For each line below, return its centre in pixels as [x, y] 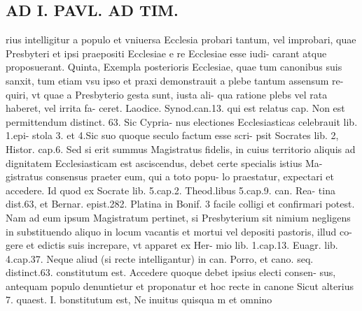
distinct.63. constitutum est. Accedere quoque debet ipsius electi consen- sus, [171, 272]
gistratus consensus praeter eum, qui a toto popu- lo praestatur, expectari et [170, 176]
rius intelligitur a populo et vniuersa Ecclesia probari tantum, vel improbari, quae [181, 39]
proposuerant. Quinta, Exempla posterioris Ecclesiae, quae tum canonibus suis [174, 67]
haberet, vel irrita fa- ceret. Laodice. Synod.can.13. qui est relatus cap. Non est [175, 108]
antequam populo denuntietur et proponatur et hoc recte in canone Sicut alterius [180, 285]
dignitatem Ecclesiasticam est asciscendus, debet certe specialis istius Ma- [164, 162]
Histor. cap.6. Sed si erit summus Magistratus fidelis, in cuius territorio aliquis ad [181, 149]
